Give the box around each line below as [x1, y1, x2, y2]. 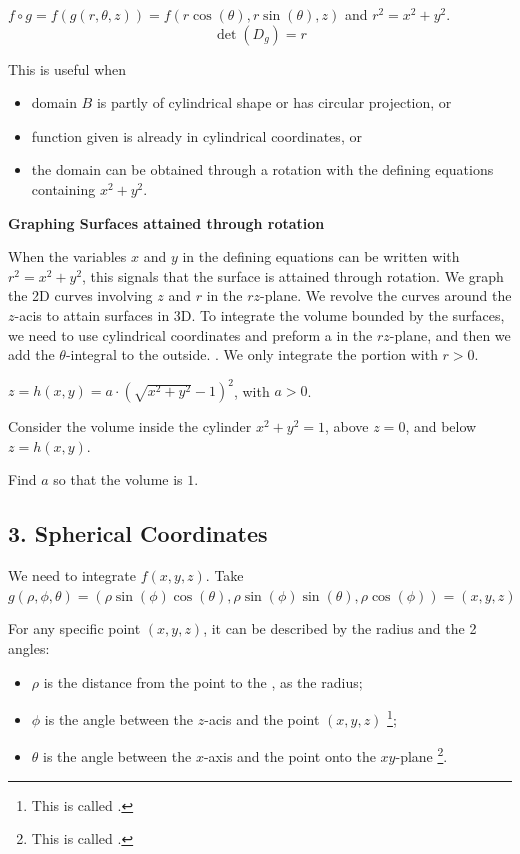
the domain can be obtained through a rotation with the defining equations [31, 159, 494, 180]
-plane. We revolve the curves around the [259, 285, 512, 306]
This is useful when [8, 58, 127, 79]
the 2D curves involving [8, 285, 153, 306]
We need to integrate [8, 565, 136, 586]
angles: [8, 637, 50, 658]
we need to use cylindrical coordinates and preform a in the [8, 324, 373, 345]
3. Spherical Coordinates [8, 518, 268, 549]
